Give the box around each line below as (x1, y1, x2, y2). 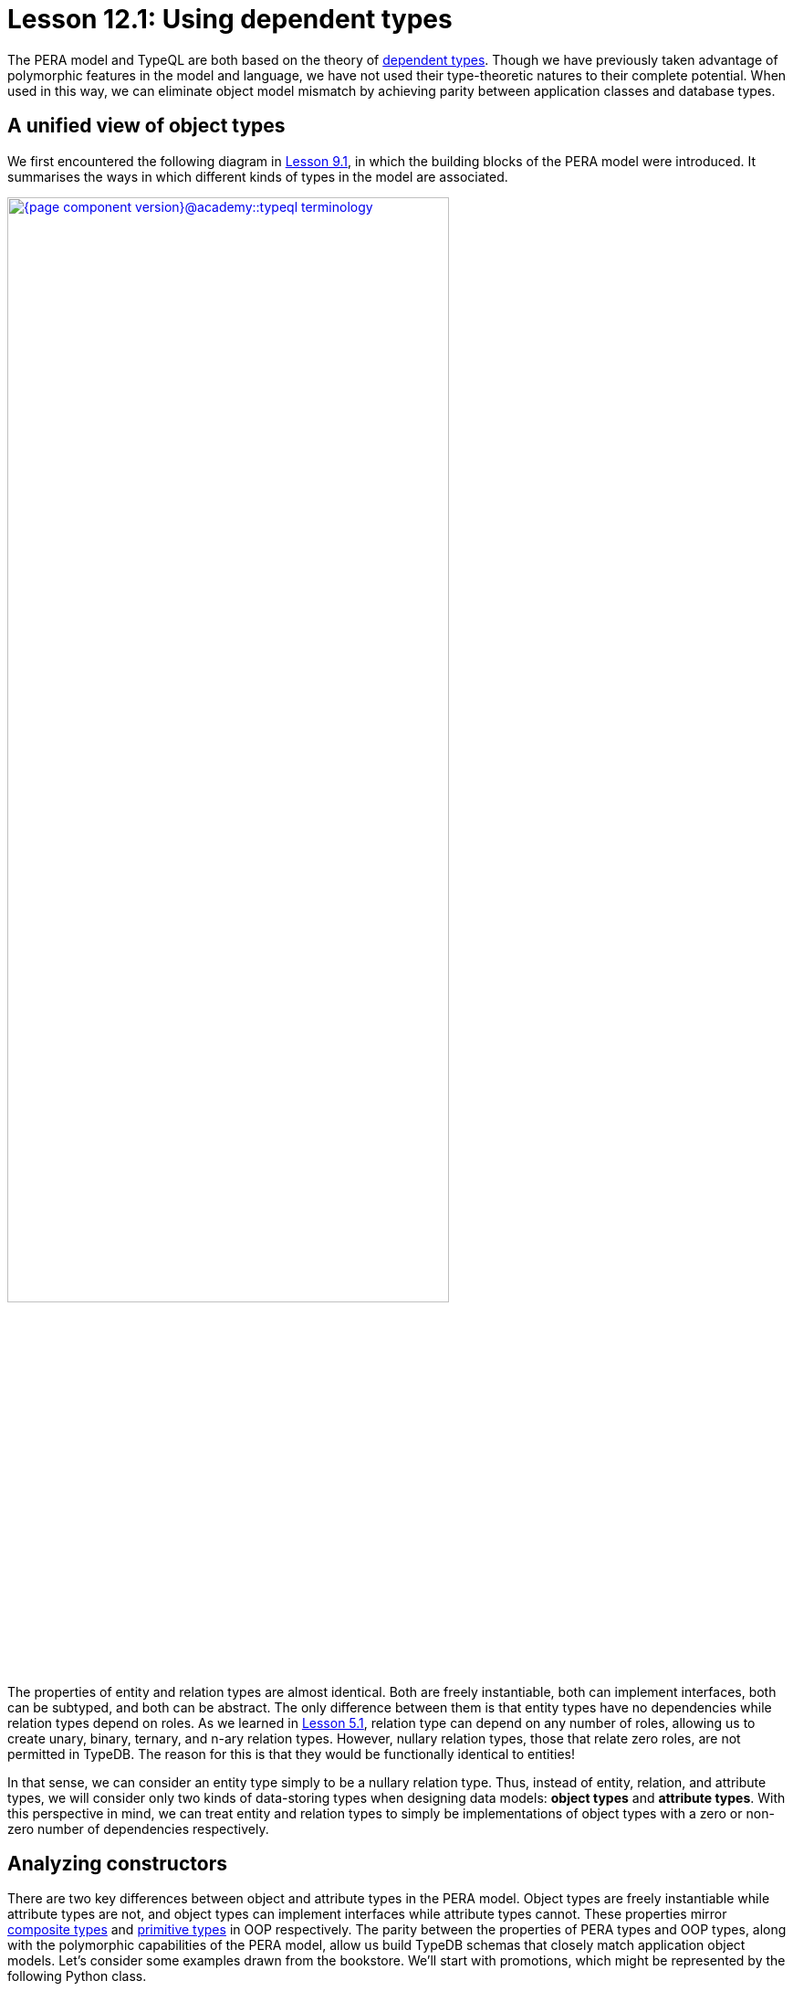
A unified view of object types (7, 114, 286, 138)
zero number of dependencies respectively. (7, 1820, 269, 1837)
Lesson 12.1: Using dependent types (7, 4, 453, 35)
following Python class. (7, 1968, 147, 1985)
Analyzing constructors (7, 1852, 227, 1876)
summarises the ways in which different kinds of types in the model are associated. (7, 168, 508, 184)
